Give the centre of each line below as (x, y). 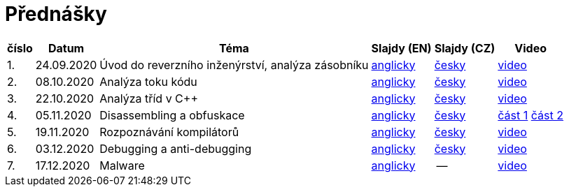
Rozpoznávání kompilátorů (169, 132)
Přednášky (56, 14)
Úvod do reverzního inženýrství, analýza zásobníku (234, 65)
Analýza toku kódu (148, 81)
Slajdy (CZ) (465, 48)
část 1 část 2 (531, 115)
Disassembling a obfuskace (172, 115)
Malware (122, 165)
